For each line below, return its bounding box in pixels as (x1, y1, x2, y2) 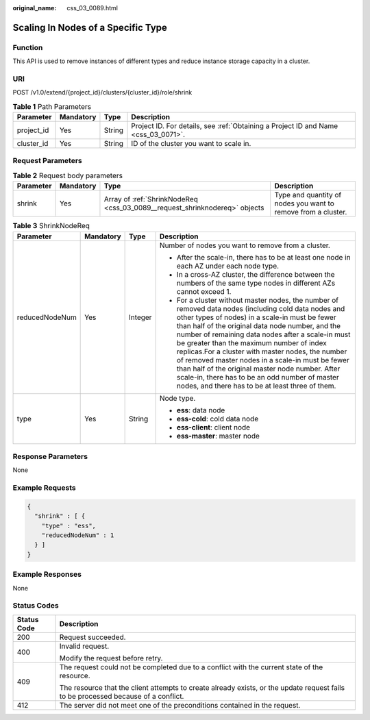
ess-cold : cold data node (176, 414, 259, 423)
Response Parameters (12, 451, 88, 461)
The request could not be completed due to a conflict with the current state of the (59, 662, 323, 671)
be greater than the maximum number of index (176, 338, 327, 347)
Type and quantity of (274, 190, 342, 200)
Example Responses (12, 569, 82, 579)
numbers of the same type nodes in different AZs (176, 278, 336, 288)
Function (12, 42, 43, 52)
